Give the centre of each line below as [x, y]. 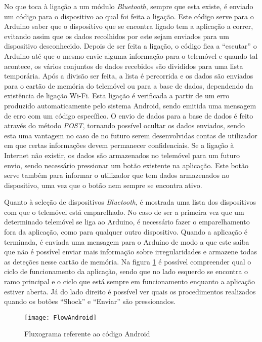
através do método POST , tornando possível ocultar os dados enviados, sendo [124, 125]
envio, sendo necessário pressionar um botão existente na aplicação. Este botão [126, 165]
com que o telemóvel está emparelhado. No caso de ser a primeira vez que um [124, 212]
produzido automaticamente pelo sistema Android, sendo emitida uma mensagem [130, 105]
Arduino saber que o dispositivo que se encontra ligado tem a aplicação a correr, [129, 26]
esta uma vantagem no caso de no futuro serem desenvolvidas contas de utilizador [131, 135]
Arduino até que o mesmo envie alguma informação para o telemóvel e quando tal [131, 55]
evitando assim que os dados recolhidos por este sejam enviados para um [117, 36]
